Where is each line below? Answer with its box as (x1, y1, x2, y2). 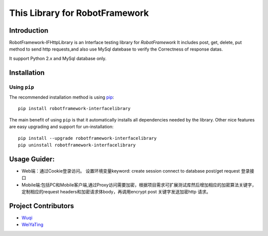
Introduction (9, 26, 49, 35)
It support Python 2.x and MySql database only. (9, 55, 107, 61)
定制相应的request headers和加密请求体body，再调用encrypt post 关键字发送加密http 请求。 (21, 189, 211, 195)
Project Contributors (9, 201, 74, 210)
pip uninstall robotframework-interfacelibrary (18, 142, 136, 148)
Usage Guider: (9, 155, 55, 163)
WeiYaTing (21, 222, 44, 228)
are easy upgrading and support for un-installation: (9, 124, 114, 130)
